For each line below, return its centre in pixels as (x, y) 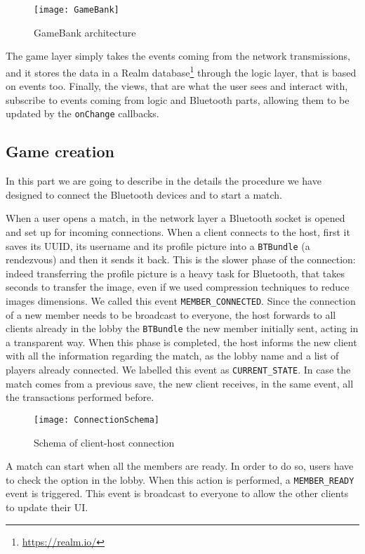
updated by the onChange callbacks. (82, 113)
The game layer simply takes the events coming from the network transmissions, (178, 56)
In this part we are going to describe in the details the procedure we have (164, 181)
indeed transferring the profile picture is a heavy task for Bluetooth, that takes (175, 273)
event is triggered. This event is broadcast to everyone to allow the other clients (177, 493)
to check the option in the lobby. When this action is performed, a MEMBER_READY (180, 479)
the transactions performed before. (80, 397)
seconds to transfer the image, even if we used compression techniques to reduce (178, 287)
